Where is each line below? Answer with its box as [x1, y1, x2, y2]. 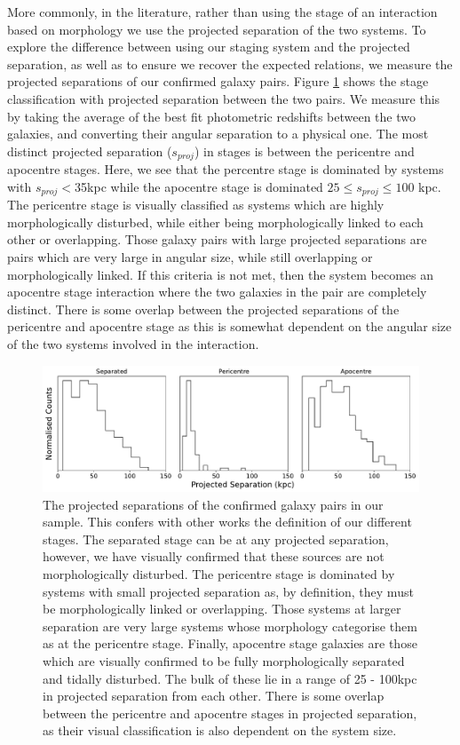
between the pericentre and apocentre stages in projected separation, [43, 703, 417, 722]
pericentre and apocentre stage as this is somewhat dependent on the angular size [7, 317, 452, 336]
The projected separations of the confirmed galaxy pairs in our [43, 495, 384, 513]
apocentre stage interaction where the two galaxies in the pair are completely [7, 282, 427, 301]
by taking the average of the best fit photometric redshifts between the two [7, 107, 416, 125]
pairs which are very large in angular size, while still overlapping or [7, 248, 373, 266]
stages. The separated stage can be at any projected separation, [43, 529, 389, 548]
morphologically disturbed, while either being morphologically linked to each [7, 212, 424, 231]
